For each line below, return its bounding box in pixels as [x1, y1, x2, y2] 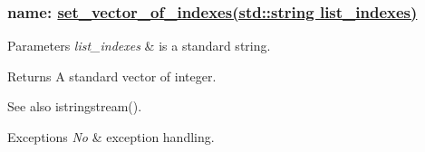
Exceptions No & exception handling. [7, 128, 215, 146]
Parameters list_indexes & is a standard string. [7, 36, 271, 55]
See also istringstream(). [7, 97, 142, 116]
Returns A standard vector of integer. [7, 66, 217, 85]
